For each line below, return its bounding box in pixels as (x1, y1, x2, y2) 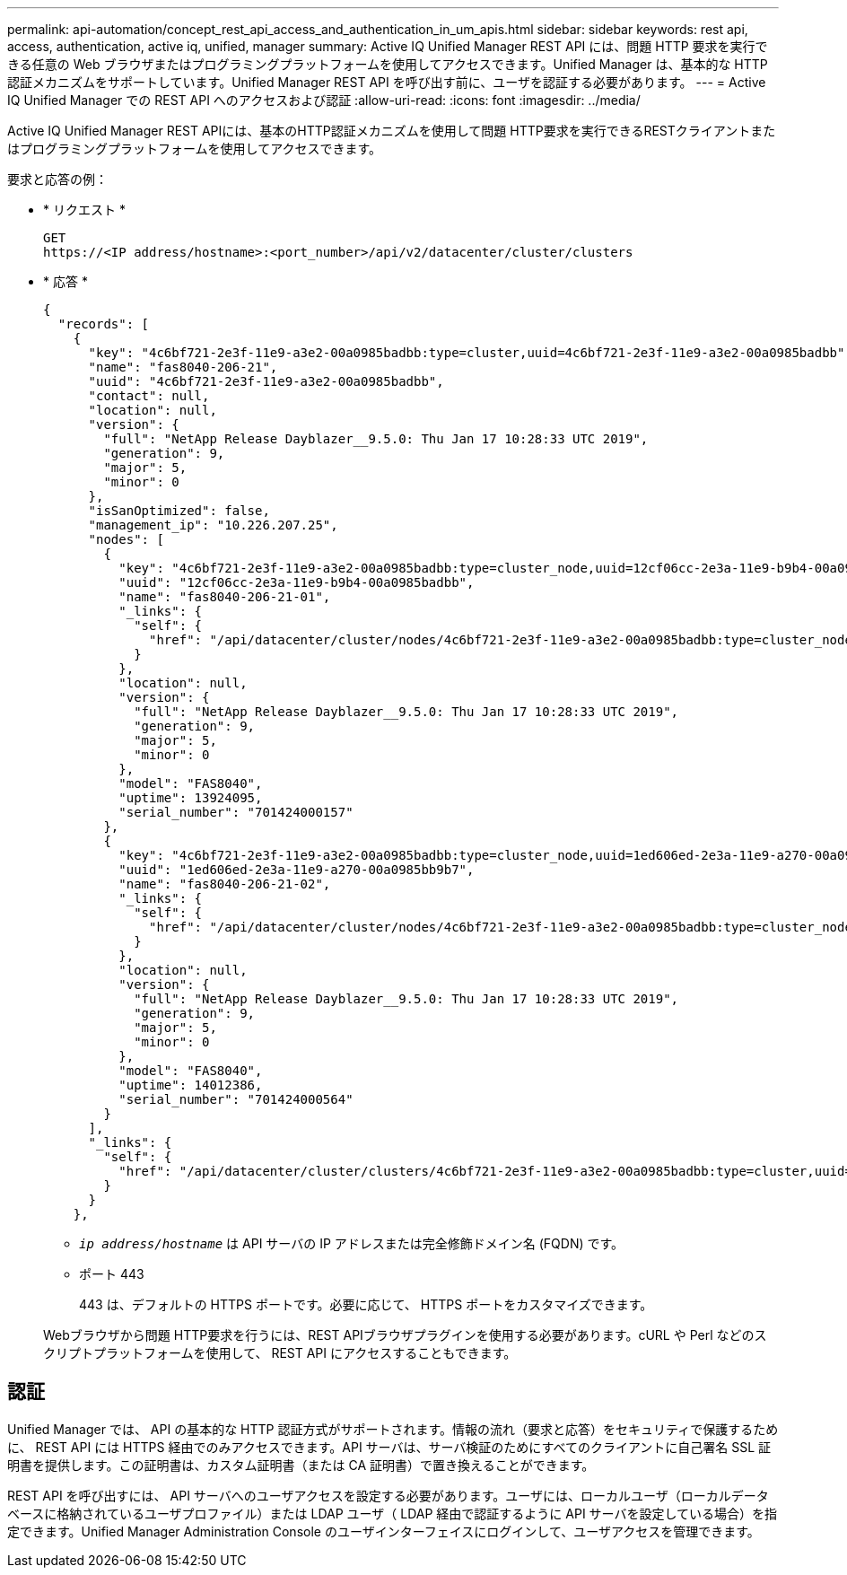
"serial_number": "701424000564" (118, 1092, 354, 1107)
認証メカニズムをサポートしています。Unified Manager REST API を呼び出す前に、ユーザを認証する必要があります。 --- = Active (7, 74, 766, 90)
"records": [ (57, 317, 150, 331)
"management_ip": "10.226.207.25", (88, 518, 338, 532)
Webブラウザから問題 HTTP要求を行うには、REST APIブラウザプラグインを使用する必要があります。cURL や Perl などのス (43, 1327, 767, 1343)
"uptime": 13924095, (118, 791, 263, 805)
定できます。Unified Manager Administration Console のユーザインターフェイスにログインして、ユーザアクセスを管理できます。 (7, 1523, 760, 1539)
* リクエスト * (43, 202, 126, 217)
